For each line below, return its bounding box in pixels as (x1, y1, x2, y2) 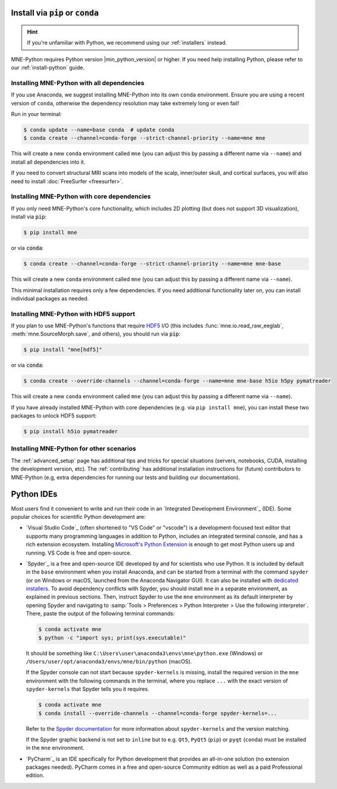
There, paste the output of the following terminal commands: (26, 610, 175, 617)
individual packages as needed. (11, 295, 89, 302)
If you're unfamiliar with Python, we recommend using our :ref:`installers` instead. (27, 39, 227, 46)
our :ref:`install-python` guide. (11, 64, 85, 71)
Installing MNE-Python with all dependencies (11, 79, 145, 87)
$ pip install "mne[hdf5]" (23, 346, 102, 353)
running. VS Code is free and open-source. (26, 549, 132, 556)
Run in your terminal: (11, 111, 62, 118)
